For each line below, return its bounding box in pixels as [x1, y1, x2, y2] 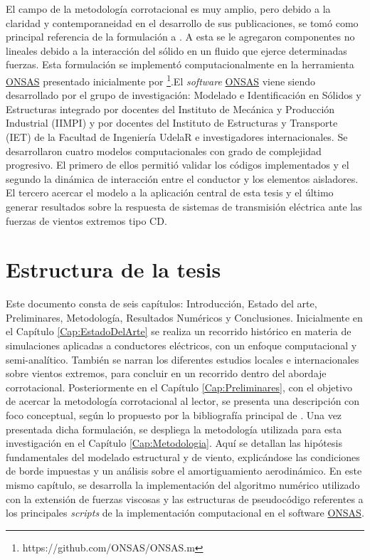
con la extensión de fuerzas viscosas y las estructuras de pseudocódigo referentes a [6, 491, 364, 506]
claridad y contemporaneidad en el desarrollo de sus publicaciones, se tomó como [6, 15, 359, 30]
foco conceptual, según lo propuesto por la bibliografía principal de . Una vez [6, 408, 342, 423]
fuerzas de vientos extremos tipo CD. [6, 213, 167, 228]
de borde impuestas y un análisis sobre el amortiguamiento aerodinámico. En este [6, 463, 362, 478]
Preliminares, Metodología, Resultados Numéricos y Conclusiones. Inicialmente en [6, 310, 363, 324]
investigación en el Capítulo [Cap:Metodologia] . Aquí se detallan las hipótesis [6, 435, 342, 450]
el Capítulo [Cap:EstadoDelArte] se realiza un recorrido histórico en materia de [6, 324, 351, 339]
